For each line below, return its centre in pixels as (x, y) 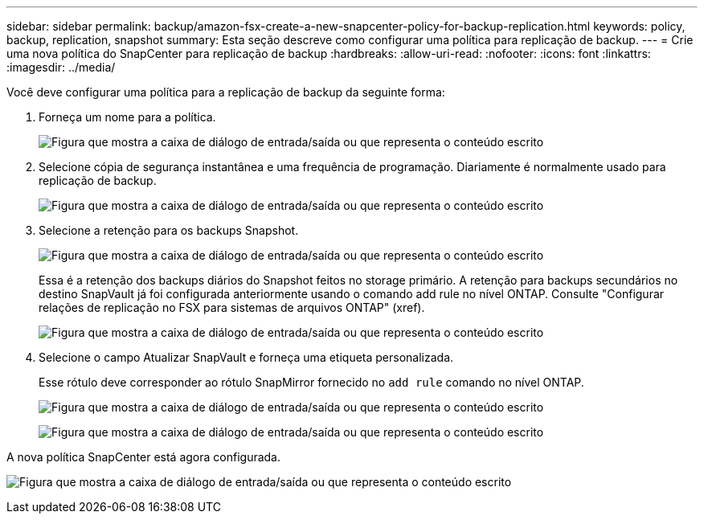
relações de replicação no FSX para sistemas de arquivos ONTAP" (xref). (232, 307)
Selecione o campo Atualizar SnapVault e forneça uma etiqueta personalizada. (246, 357)
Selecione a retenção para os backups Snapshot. (169, 230)
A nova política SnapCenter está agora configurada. (144, 457)
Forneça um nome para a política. (127, 117)
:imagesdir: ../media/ (61, 67)
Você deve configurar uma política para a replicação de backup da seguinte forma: (226, 92)
